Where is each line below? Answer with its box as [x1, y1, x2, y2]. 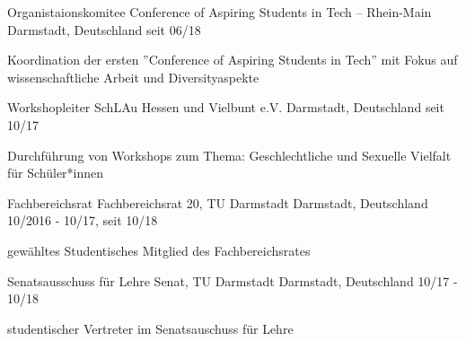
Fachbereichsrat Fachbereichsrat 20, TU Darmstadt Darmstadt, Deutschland [7, 193, 428, 212]
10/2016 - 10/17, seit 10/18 [7, 211, 158, 230]
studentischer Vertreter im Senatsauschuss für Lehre [7, 319, 294, 337]
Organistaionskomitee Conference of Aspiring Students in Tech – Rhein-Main [7, 3, 432, 21]
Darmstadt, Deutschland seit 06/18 [7, 20, 201, 39]
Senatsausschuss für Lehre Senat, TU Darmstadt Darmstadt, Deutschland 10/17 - [7, 271, 458, 290]
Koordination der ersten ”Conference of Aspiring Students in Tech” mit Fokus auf [7, 50, 458, 69]
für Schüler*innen [7, 163, 104, 182]
